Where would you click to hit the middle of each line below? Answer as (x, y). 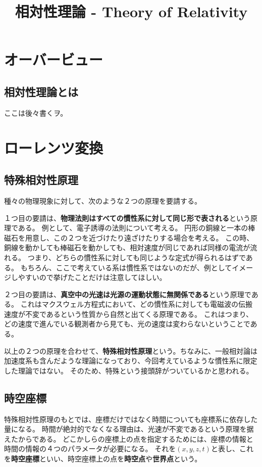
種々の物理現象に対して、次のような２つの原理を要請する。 (103, 200)
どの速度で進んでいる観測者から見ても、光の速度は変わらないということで (127, 324)
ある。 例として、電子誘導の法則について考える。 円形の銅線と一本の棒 (137, 228)
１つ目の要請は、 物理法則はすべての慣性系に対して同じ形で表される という (127, 218)
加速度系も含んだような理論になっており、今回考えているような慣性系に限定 (131, 361)
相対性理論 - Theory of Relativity (131, 11)
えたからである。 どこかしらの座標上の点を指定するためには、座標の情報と (129, 438)
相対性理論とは (41, 91)
